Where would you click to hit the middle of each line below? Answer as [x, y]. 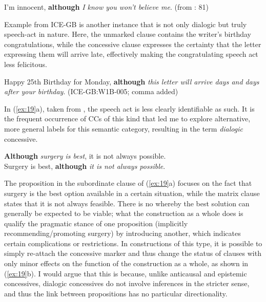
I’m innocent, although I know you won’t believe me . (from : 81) [107, 7]
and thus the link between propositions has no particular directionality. [116, 293]
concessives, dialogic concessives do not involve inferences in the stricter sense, [127, 283]
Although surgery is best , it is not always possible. [85, 156]
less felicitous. [26, 64]
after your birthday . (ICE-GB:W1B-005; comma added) [91, 91]
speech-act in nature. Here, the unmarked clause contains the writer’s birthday [128, 34]
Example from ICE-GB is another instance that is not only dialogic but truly [126, 24]
